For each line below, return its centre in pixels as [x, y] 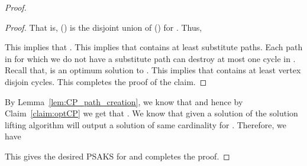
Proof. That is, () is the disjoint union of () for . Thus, [104, 27]
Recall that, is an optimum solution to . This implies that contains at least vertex [153, 70]
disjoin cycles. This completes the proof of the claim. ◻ [106, 81]
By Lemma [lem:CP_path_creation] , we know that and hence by [124, 101]
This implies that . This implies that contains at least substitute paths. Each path [154, 47]
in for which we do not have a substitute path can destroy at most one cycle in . [150, 58]
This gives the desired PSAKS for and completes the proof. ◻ [117, 156]
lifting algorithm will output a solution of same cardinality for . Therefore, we [146, 124]
